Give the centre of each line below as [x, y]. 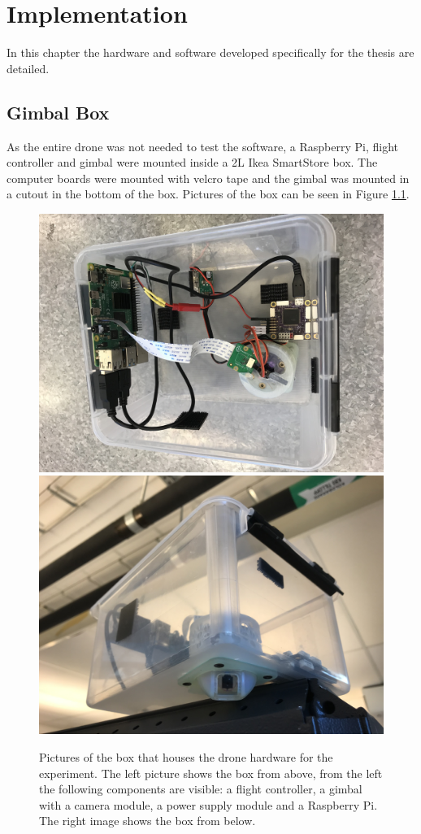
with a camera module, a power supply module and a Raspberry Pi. [208, 804]
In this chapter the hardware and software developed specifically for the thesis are [210, 52]
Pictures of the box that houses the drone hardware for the [186, 757]
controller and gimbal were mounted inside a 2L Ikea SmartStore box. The [192, 162]
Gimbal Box [58, 112]
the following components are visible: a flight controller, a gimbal [201, 789]
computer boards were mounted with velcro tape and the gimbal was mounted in [208, 178]
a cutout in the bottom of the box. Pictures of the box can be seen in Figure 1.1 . [208, 194]
